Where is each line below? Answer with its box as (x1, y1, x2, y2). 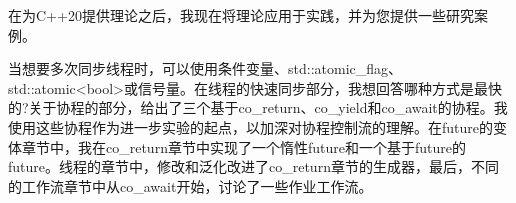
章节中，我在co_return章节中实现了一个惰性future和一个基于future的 (21, 136, 466, 157)
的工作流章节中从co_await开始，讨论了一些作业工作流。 (8, 175, 373, 196)
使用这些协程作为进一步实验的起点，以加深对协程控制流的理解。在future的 (8, 116, 493, 137)
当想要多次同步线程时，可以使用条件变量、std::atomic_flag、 (8, 58, 403, 79)
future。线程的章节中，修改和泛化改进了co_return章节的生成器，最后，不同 (8, 156, 499, 177)
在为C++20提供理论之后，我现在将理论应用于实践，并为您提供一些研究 (8, 5, 474, 25)
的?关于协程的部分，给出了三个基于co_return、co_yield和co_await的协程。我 (8, 97, 508, 118)
